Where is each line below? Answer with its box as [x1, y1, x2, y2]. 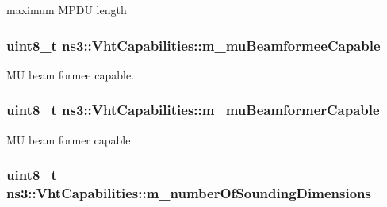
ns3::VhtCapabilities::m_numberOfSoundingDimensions [6, 183, 371, 203]
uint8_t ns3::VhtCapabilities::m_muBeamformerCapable [6, 100, 380, 120]
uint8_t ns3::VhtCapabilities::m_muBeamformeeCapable [6, 35, 381, 55]
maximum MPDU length [6, 2, 127, 17]
